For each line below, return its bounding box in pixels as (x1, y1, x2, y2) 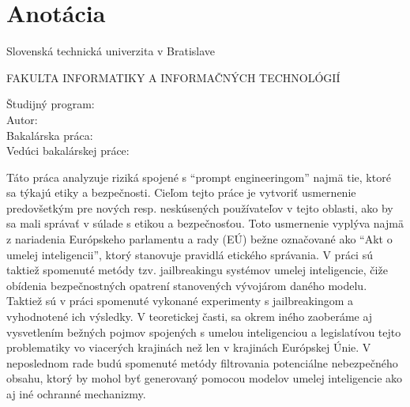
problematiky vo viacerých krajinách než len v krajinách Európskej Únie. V (6, 339, 371, 356)
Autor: (6, 111, 38, 127)
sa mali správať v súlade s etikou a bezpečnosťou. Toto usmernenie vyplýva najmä (6, 215, 404, 232)
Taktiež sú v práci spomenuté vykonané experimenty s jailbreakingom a (6, 292, 354, 309)
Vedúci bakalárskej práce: (6, 142, 130, 159)
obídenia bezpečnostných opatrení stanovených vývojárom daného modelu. (6, 277, 367, 293)
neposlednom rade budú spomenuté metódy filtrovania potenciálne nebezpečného (6, 354, 398, 371)
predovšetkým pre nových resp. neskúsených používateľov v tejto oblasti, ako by (6, 199, 393, 216)
